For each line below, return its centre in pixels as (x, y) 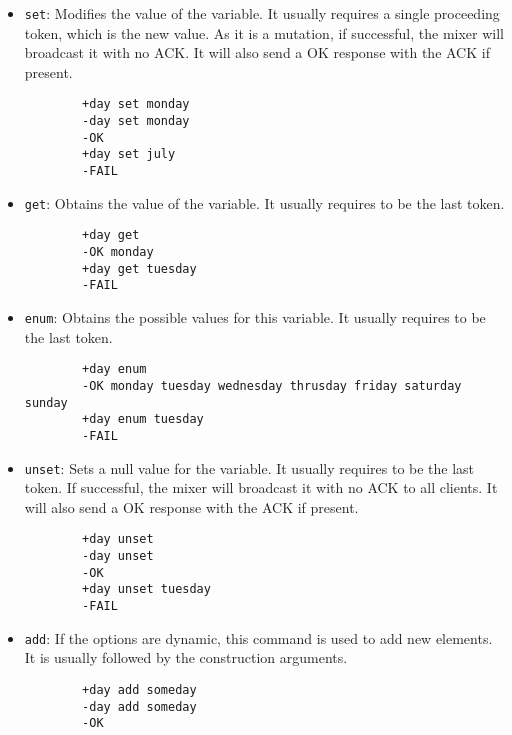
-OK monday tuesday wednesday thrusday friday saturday (272, 385)
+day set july (129, 154)
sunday (46, 402)
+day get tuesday (139, 268)
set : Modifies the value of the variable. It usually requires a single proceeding (262, 13)
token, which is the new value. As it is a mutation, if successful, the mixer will (264, 32)
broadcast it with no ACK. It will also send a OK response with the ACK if (257, 52)
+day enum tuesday (143, 419)
